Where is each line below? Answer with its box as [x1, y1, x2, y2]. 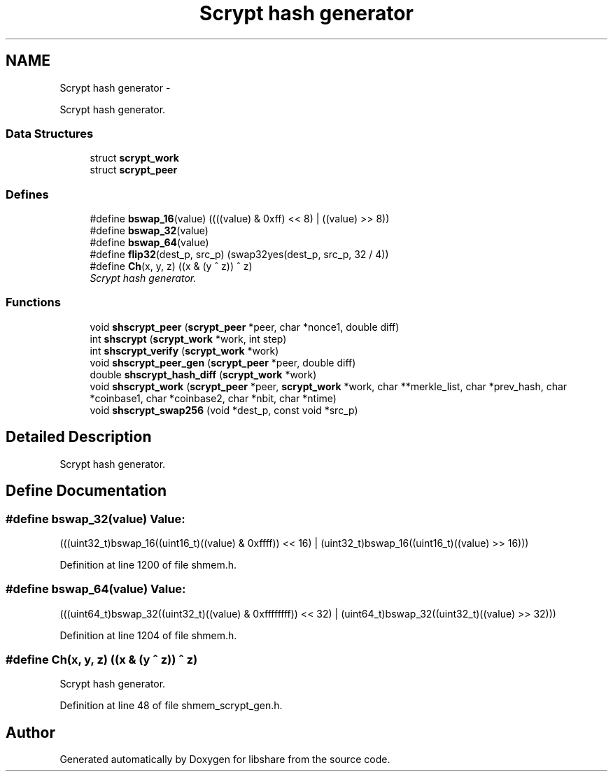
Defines [6, 187, 49, 201]
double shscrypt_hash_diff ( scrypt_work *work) [90, 368, 317, 380]
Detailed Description [6, 428, 152, 446]
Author [6, 723, 55, 741]
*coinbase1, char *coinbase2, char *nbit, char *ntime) [90, 392, 337, 404]
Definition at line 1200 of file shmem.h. [59, 558, 237, 571]
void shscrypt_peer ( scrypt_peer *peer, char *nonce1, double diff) [90, 320, 400, 333]
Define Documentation [6, 482, 167, 500]
